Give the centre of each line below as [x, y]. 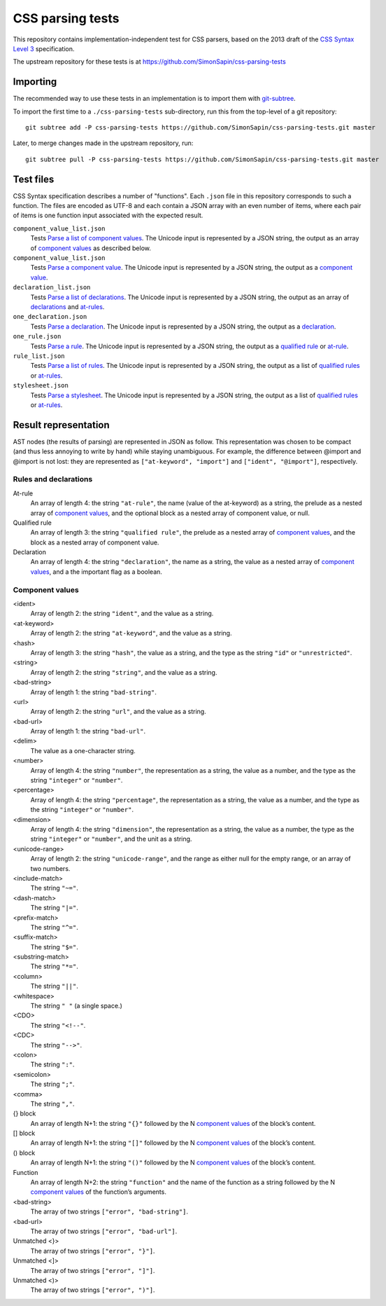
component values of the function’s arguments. [99, 1192]
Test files [34, 179]
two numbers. [50, 868]
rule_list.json [39, 356]
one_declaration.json [50, 317]
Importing [35, 82]
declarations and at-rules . [67, 307]
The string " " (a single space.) [76, 1006]
